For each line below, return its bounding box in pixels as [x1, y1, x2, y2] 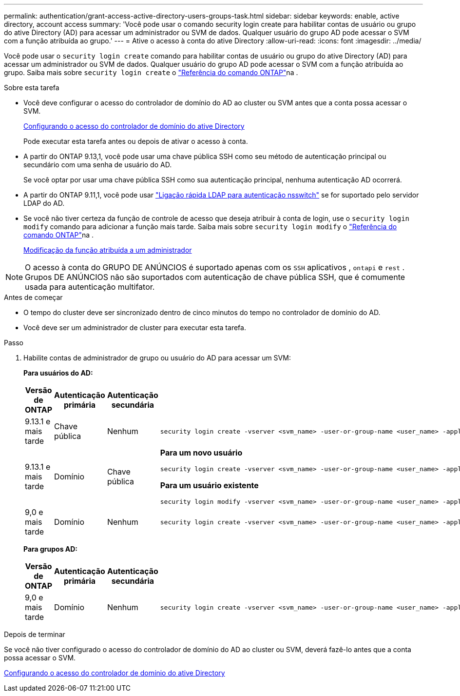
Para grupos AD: [23, 545, 78, 553]
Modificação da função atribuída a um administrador [23, 246, 192, 254]
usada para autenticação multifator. [25, 282, 155, 292]
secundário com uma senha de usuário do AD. [23, 160, 172, 169]
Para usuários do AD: [23, 369, 93, 377]
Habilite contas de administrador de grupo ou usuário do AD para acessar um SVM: [23, 354, 291, 362]
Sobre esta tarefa [4, 83, 59, 92]
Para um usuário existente [160, 480, 259, 490]
